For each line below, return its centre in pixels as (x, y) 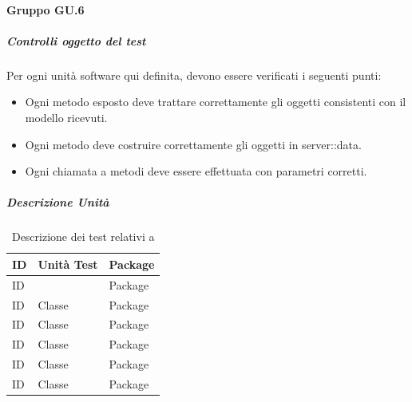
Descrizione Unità (58, 202)
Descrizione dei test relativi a (83, 236)
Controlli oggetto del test (76, 40)
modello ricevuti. (66, 117)
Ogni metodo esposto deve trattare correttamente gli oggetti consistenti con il (216, 102)
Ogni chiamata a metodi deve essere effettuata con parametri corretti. (196, 171)
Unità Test (68, 264)
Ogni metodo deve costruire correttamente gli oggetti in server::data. (193, 144)
